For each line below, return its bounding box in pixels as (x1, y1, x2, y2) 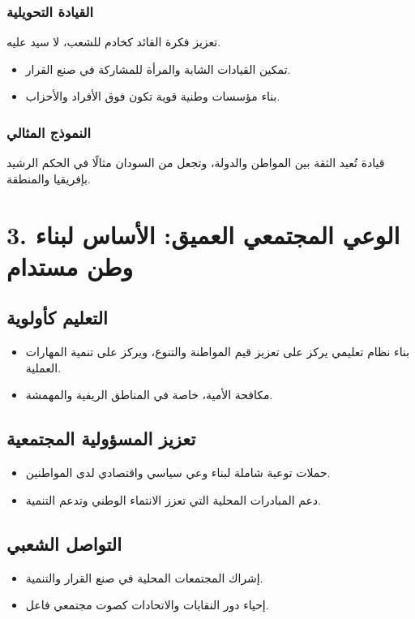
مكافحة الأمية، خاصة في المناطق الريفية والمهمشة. (25, 386, 273, 403)
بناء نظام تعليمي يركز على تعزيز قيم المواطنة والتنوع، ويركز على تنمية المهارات (25, 343, 410, 360)
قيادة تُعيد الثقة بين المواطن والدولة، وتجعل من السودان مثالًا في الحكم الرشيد (6, 154, 385, 171)
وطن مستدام (6, 249, 134, 282)
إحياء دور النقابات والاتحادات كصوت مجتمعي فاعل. (25, 596, 269, 613)
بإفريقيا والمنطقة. (6, 170, 91, 187)
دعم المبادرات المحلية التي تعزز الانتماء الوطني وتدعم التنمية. (25, 491, 322, 508)
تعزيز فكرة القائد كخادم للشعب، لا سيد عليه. (6, 33, 221, 50)
